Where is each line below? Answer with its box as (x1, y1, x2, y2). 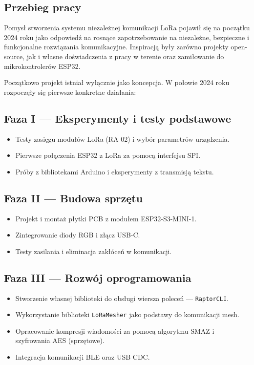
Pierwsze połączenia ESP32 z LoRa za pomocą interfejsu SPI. (15, 150, 201, 160)
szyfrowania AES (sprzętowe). (15, 335, 105, 345)
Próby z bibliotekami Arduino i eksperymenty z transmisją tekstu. (15, 166, 214, 176)
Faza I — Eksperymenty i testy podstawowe (4, 110, 231, 126)
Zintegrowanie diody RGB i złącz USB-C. (15, 230, 140, 240)
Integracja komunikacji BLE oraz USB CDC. (15, 352, 150, 362)
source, (4, 51, 25, 61)
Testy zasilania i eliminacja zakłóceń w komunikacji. (15, 246, 172, 256)
